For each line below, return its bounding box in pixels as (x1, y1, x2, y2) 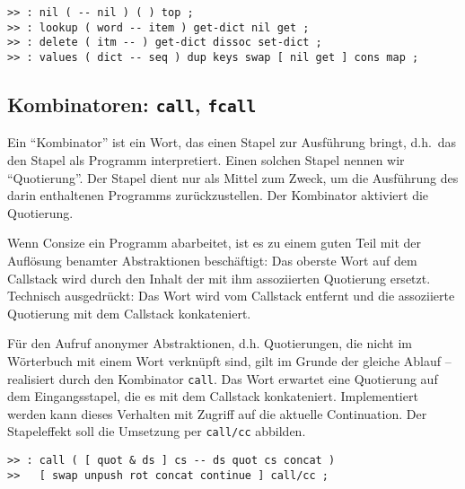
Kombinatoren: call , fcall (7, 91, 257, 118)
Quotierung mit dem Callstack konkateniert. (7, 303, 251, 322)
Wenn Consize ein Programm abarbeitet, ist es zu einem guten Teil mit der (7, 233, 421, 252)
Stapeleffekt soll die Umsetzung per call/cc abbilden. (7, 422, 306, 441)
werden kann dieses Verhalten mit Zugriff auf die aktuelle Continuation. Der (7, 404, 427, 423)
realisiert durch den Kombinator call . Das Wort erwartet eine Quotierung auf (7, 369, 438, 388)
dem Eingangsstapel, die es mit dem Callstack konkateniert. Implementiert (7, 387, 418, 406)
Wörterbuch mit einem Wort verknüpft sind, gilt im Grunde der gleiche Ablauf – (7, 351, 452, 370)
